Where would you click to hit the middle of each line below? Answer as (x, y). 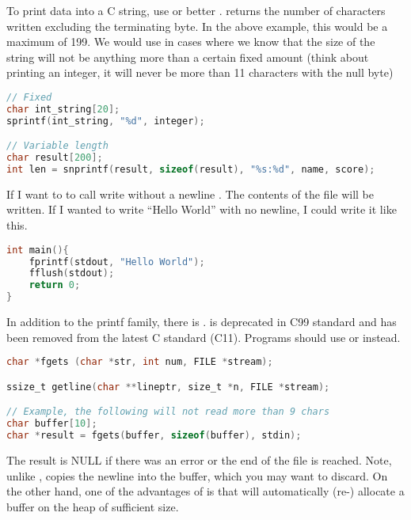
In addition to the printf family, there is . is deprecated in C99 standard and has (202, 322)
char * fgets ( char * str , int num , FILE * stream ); (140, 362)
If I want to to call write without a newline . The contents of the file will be (190, 194)
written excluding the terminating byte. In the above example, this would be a (197, 26)
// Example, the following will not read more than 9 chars (168, 412)
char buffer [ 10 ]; (52, 424)
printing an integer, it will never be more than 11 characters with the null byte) (200, 72)
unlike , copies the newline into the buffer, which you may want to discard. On (197, 475)
